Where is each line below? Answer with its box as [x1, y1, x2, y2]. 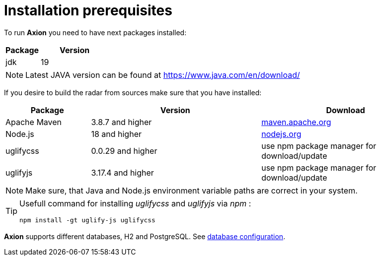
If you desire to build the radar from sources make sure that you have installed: [4, 88, 262, 97]
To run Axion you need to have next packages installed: [4, 28, 187, 37]
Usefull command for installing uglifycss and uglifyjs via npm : [19, 198, 251, 208]
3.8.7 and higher [91, 117, 152, 127]
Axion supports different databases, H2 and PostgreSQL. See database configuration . [4, 232, 286, 241]
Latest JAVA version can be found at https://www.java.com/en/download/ [25, 69, 300, 80]
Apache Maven [5, 117, 62, 127]
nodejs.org [261, 129, 302, 139]
